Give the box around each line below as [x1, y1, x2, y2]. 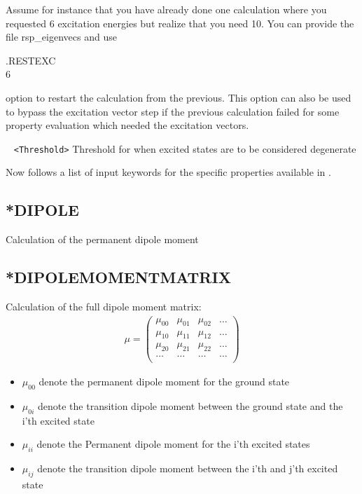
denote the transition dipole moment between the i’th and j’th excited [37, 461, 338, 476]
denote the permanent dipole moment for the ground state [39, 374, 290, 389]
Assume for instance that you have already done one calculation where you [6, 2, 327, 16]
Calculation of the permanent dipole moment [6, 232, 199, 247]
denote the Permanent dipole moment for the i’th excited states [36, 437, 310, 451]
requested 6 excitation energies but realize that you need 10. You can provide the [6, 15, 354, 30]
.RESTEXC [6, 53, 56, 67]
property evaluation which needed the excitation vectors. [6, 118, 249, 132]
